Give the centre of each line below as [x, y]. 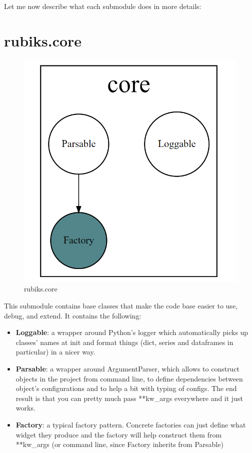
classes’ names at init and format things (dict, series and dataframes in [124, 342]
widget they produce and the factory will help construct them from [119, 434]
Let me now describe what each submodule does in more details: [103, 6]
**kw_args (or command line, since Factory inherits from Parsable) [119, 444]
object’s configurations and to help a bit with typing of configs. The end [126, 388]
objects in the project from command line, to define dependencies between [129, 378]
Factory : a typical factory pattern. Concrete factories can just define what [131, 424]
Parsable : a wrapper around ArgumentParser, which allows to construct [128, 368]
